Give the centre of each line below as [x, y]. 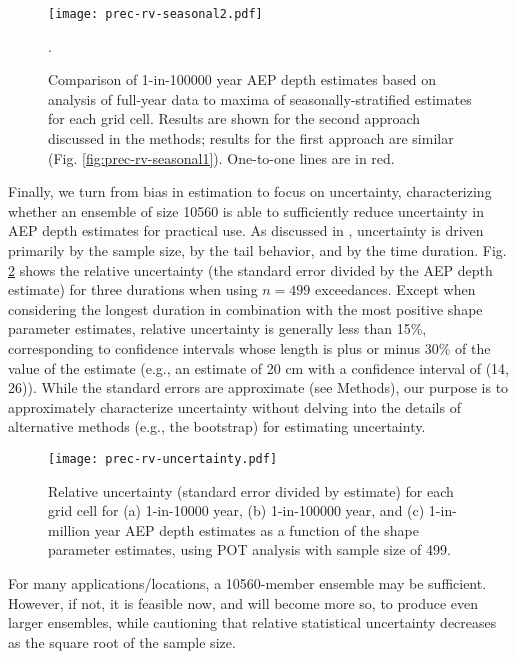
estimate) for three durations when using [133, 289]
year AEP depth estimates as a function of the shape [256, 529]
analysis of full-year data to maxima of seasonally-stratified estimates [260, 98]
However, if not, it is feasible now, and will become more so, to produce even [243, 602]
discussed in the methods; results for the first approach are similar [251, 138]
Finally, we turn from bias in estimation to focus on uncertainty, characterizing [250, 191]
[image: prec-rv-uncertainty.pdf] [163, 458]
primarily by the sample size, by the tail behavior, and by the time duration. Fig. [257, 250]
